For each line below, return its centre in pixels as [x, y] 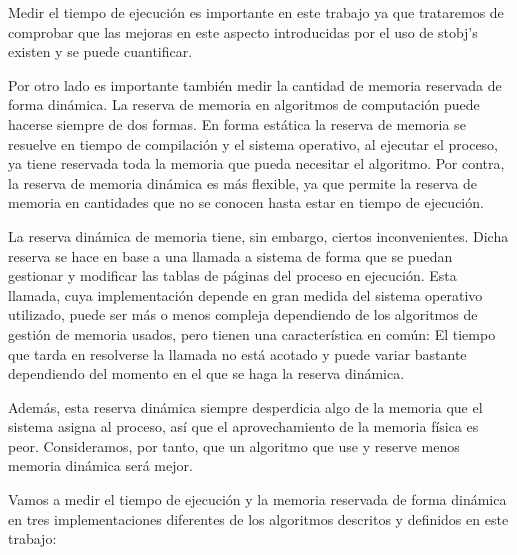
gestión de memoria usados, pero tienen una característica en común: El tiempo [252, 333]
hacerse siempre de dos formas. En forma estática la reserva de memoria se [237, 123]
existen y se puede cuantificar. [100, 51]
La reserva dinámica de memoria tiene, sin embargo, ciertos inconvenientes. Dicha [258, 235]
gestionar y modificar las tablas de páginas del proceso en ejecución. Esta [232, 275]
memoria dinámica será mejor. [100, 465]
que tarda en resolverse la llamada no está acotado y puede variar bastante [237, 353]
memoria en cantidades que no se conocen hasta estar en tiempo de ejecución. [246, 202]
